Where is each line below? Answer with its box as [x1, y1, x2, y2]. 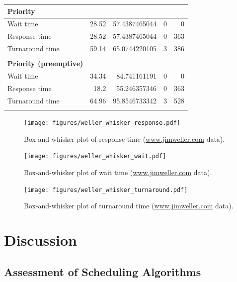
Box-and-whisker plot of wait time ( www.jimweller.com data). [24, 167, 212, 177]
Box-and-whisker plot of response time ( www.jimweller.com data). [24, 133, 225, 144]
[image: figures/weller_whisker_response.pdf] [24, 119, 180, 126]
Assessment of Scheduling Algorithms [4, 264, 201, 279]
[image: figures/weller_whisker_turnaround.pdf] [24, 186, 188, 193]
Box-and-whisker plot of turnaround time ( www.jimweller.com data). [24, 200, 234, 211]
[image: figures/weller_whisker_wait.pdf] [24, 153, 166, 160]
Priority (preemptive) [7, 58, 83, 69]
